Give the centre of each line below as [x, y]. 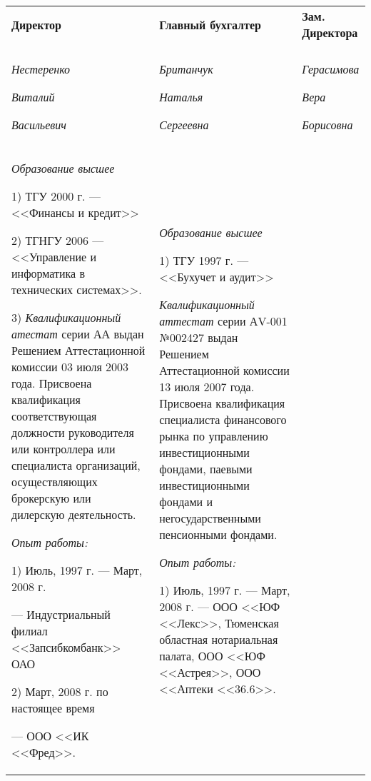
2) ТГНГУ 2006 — [58, 240]
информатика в [49, 273]
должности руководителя [73, 432]
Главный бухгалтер [210, 24]
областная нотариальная [219, 639]
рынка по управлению [214, 435]
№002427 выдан [199, 337]
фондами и [186, 501]
